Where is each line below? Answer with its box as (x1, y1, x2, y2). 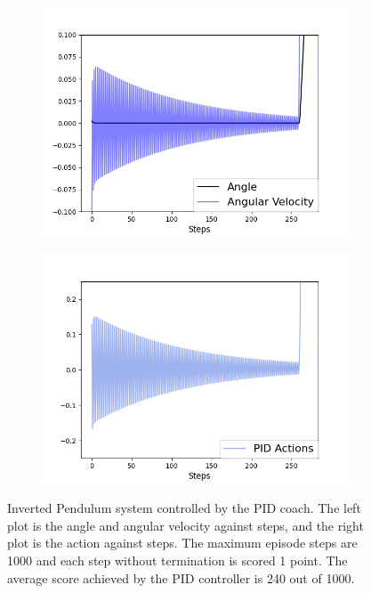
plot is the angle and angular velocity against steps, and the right (7, 516, 364, 534)
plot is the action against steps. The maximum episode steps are (7, 533, 358, 552)
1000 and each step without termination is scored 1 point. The (7, 550, 348, 569)
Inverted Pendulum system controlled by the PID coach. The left (7, 499, 361, 517)
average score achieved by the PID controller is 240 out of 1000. (7, 568, 355, 587)
